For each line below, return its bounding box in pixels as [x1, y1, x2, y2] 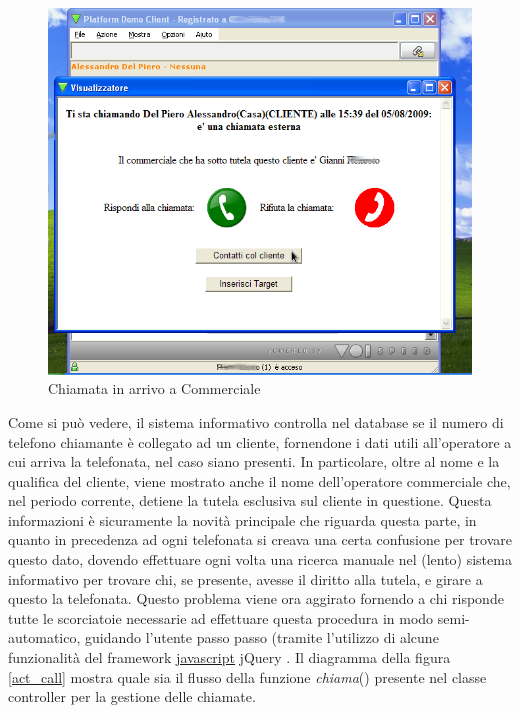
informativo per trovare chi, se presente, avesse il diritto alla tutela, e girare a [8, 568, 483, 589]
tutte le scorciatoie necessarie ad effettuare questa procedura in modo [8, 607, 434, 628]
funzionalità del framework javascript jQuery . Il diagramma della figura [8, 647, 451, 668]
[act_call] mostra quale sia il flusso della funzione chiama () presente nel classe [8, 666, 487, 687]
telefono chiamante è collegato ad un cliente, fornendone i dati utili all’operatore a [8, 431, 512, 452]
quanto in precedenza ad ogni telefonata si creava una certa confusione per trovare [8, 529, 512, 550]
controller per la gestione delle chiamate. [8, 686, 256, 707]
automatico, [8, 627, 81, 648]
